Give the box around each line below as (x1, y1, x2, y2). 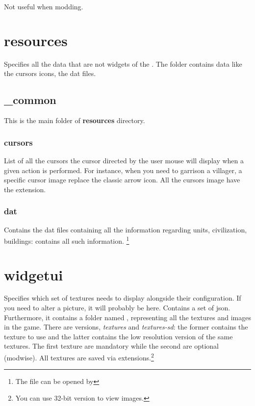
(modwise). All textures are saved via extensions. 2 (4, 351, 154, 362)
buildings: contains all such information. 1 (4, 234, 129, 246)
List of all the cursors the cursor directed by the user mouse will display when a (4, 155, 244, 165)
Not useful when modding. (4, 1, 83, 11)
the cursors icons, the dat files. (4, 68, 96, 78)
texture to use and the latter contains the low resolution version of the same (4, 331, 233, 341)
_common (4, 92, 56, 107)
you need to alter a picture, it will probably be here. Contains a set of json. (4, 303, 230, 313)
